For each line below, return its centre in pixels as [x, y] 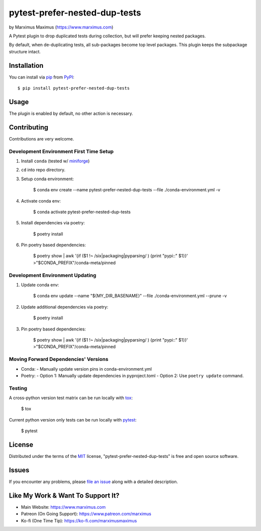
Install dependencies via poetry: [53, 223]
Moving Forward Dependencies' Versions [59, 359]
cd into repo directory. [43, 170]
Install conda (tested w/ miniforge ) [55, 161]
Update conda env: [40, 285]
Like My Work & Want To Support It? [64, 495]
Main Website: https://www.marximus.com [63, 507]
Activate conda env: [41, 201]
